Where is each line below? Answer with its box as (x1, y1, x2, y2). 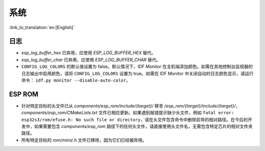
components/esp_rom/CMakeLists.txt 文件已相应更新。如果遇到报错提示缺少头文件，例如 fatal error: (21, 110, 234, 116)
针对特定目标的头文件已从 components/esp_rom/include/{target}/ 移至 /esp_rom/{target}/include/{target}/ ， (21, 103, 240, 108)
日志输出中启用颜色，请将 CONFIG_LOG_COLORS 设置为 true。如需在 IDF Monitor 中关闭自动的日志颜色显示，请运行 (21, 70, 254, 76)
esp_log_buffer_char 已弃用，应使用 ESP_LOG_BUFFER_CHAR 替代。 (21, 57, 161, 63)
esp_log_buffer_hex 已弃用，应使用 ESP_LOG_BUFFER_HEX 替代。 (21, 50, 156, 56)
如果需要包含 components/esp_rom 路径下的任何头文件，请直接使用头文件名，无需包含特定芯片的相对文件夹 (34, 124, 253, 129)
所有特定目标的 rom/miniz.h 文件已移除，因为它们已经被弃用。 (21, 137, 147, 143)
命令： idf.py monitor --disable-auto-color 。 (21, 77, 131, 83)
